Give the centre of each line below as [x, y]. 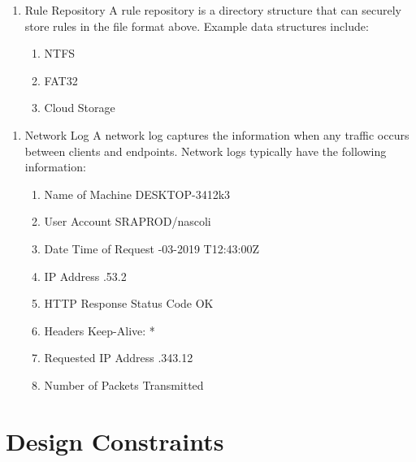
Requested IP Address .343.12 [119, 358]
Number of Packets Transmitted [124, 384]
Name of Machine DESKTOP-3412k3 [137, 194]
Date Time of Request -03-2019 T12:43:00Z [152, 248]
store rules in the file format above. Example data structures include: [197, 26]
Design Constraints [115, 440]
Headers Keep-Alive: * [100, 330]
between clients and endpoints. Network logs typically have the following [206, 151]
